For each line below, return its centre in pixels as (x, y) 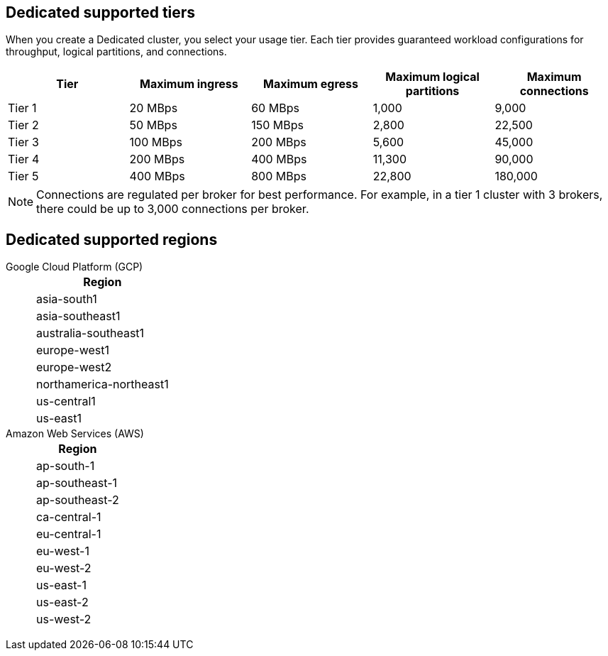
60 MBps (275, 108)
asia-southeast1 (78, 316)
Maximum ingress (189, 84)
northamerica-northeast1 (103, 384)
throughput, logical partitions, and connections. (116, 52)
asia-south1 (67, 299)
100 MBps (156, 142)
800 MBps (279, 176)
